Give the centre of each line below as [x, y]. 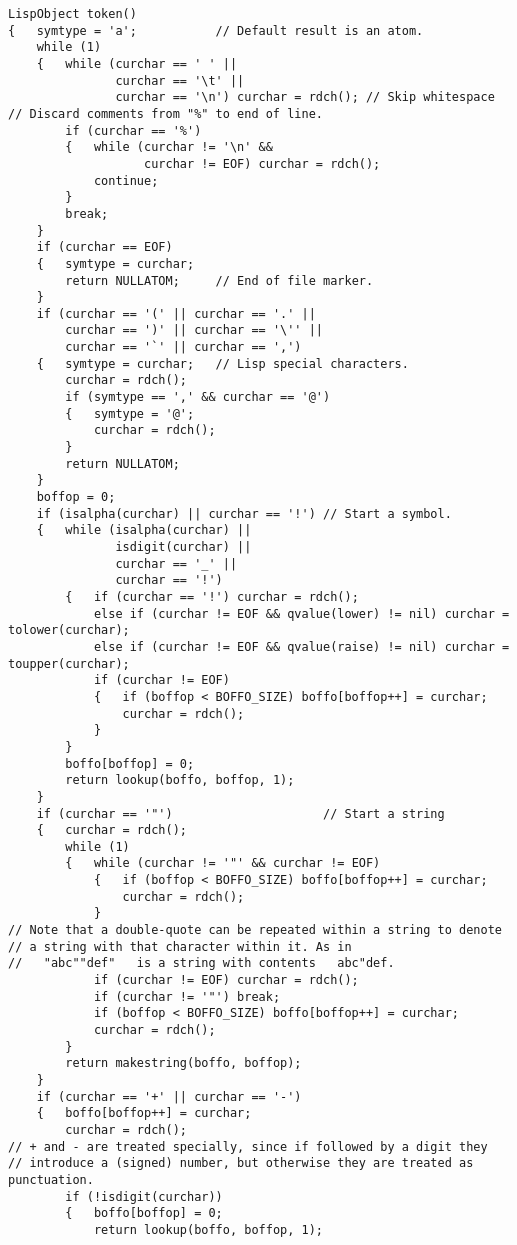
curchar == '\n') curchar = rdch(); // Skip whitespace [305, 97]
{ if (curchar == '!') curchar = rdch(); [212, 596]
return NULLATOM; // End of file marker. [219, 280]
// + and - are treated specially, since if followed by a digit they [248, 1146]
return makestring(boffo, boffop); [183, 1063]
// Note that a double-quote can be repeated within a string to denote [255, 930]
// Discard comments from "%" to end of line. [165, 113]
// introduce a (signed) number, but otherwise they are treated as [241, 1163]
